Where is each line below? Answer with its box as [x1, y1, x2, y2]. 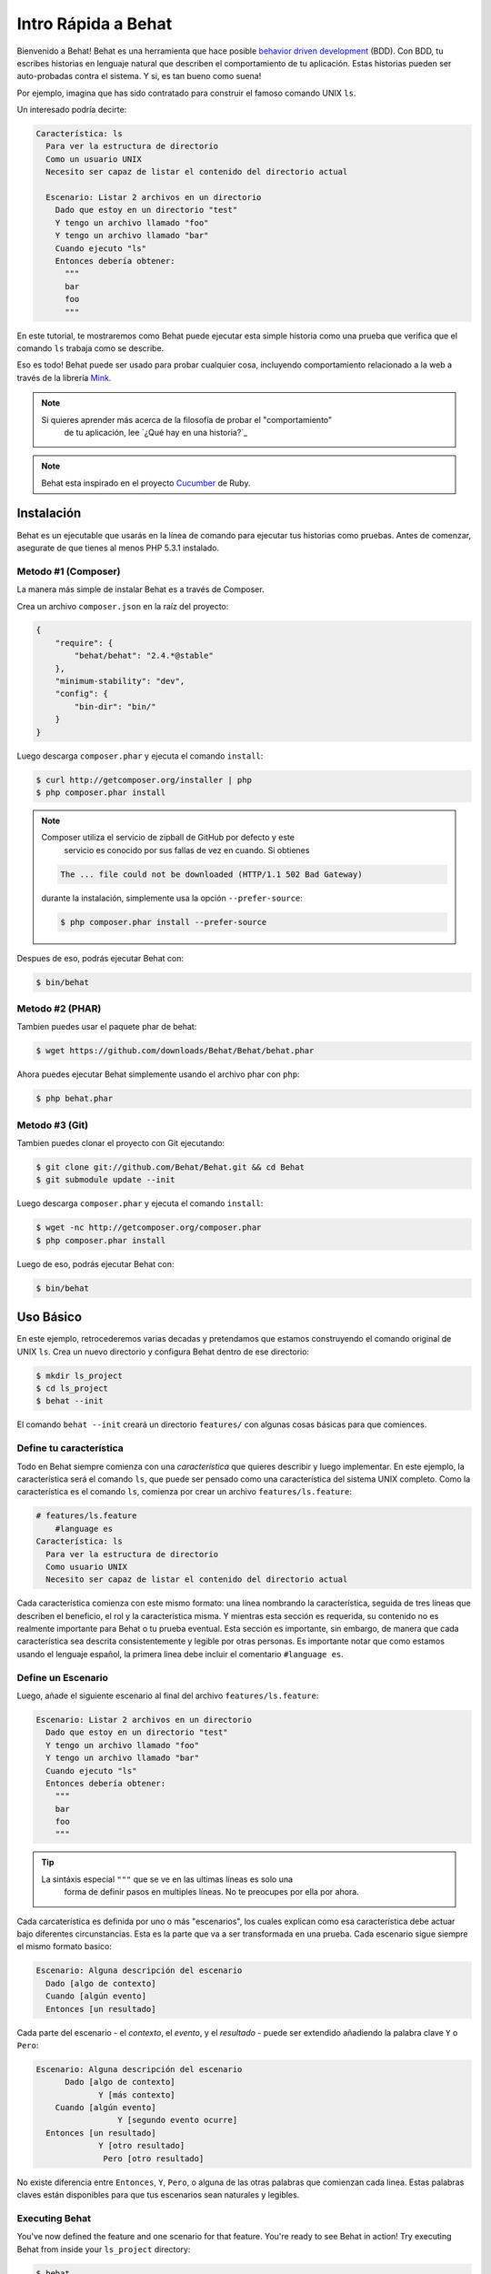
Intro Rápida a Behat [16, 14, 173, 34]
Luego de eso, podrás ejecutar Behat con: [16, 1258, 175, 1269]
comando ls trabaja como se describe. [16, 342, 165, 354]
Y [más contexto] [98, 2089, 176, 2100]
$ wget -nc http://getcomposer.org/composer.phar [35, 1223, 262, 1233]
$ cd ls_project [35, 1384, 109, 1394]
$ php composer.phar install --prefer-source [60, 917, 267, 927]
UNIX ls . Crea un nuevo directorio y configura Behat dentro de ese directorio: [16, 1346, 309, 1357]
